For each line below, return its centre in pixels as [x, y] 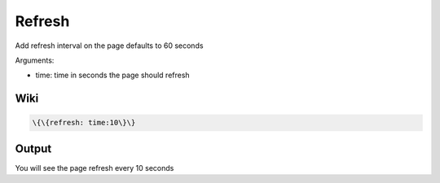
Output [33, 148]
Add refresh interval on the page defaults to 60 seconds [109, 46]
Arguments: [35, 60]
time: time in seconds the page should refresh [113, 75]
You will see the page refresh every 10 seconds [95, 168]
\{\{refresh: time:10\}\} [84, 123]
